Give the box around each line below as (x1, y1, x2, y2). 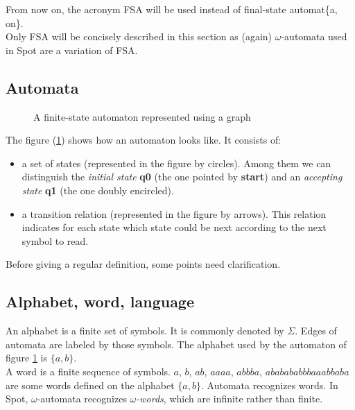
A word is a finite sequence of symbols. (6, 364, 171, 378)
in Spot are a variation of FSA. (6, 42, 138, 57)
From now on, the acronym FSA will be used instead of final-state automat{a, (6, 2, 338, 16)
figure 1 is (6, 350, 48, 365)
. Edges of (295, 323, 337, 338)
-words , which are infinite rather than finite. (136, 391, 323, 406)
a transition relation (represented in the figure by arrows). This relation (21, 206, 327, 221)
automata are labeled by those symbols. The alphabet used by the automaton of (6, 336, 347, 351)
